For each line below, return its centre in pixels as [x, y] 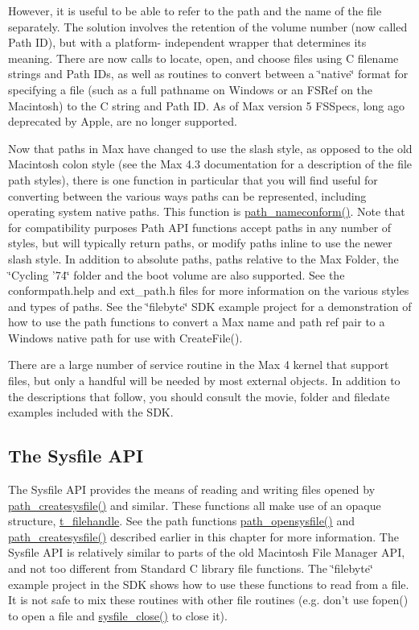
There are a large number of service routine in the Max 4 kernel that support [199, 365]
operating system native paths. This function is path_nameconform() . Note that [207, 211]
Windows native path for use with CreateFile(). [125, 337]
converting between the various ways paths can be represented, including [187, 195]
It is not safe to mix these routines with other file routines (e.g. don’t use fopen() [208, 600]
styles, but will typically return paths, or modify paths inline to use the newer [200, 243]
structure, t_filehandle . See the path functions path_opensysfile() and [181, 521]
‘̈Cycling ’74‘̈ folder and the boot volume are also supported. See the [177, 274]
